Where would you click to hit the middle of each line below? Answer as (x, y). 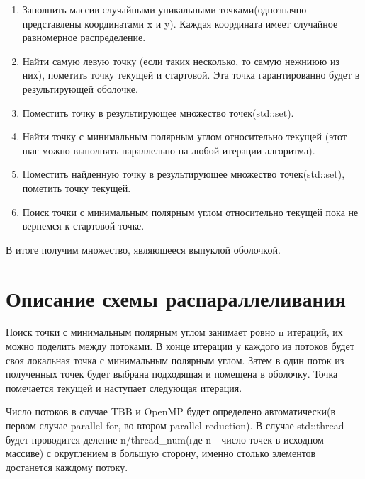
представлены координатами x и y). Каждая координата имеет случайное (180, 23)
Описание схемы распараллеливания (176, 298)
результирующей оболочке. (80, 88)
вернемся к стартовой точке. (83, 226)
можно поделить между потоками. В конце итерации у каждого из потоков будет (180, 346)
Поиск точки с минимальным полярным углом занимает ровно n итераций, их (174, 332)
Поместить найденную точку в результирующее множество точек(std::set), (184, 174)
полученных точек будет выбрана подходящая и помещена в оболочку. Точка (172, 374)
